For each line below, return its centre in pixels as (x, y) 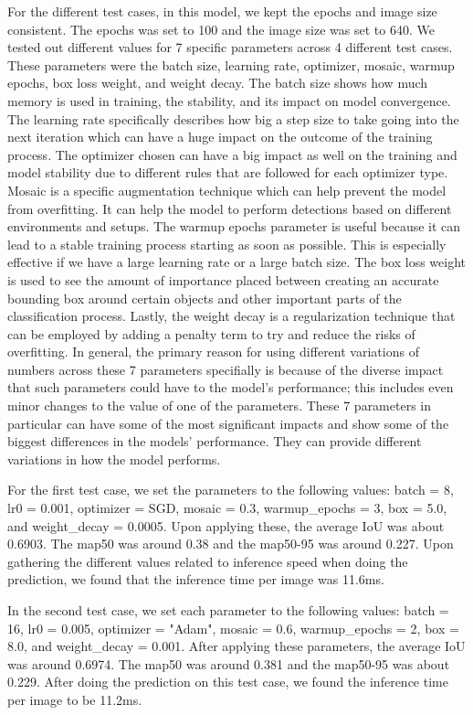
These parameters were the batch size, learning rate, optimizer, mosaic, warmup (231, 64)
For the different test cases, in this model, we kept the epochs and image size (222, 11)
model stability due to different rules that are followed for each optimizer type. (228, 172)
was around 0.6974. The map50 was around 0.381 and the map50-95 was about (229, 663)
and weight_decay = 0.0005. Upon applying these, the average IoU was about (226, 525)
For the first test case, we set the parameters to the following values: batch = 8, (231, 490)
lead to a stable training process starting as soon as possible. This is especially (227, 244)
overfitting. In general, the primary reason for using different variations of (213, 352)
